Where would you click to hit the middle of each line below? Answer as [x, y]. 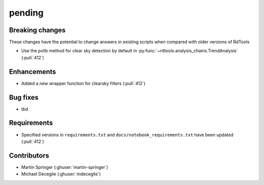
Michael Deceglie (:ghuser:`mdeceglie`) [61, 174]
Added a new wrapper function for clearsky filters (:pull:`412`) [83, 83]
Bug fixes [24, 97]
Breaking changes [37, 30]
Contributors [29, 155]
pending [26, 13]
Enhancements [33, 72]
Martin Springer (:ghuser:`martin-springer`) [65, 167]
